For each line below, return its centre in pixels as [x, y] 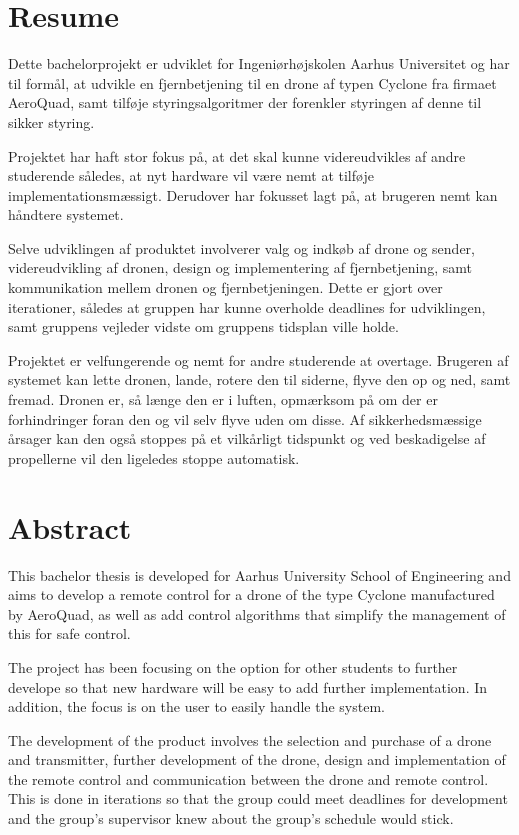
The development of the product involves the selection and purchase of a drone [250, 739]
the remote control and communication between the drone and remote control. [248, 778]
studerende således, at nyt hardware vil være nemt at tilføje [191, 175]
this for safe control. [69, 633]
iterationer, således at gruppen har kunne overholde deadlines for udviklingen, [247, 306]
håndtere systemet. [66, 214]
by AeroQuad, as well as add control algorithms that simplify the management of [257, 613]
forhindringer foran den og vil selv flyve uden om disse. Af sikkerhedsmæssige [245, 418]
